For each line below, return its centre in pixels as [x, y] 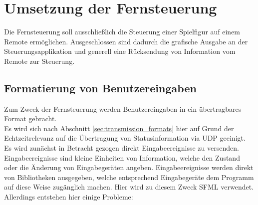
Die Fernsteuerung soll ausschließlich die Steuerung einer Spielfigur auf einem [122, 32]
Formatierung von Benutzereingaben [100, 88]
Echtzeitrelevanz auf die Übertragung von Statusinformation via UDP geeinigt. [125, 138]
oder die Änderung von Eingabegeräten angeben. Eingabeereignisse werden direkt [129, 167]
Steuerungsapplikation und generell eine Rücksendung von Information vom [120, 51]
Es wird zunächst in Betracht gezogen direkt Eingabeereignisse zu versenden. [122, 148]
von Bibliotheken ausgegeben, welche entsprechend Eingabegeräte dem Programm [129, 177]
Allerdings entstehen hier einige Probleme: [69, 197]
